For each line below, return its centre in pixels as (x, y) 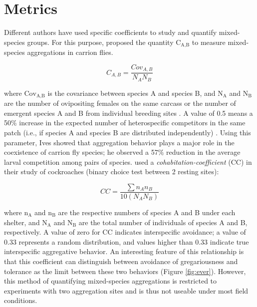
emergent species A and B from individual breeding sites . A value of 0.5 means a (128, 113)
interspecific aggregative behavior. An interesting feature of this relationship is (124, 251)
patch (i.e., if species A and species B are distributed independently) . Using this (128, 132)
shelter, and (22, 222)
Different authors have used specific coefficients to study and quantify (111, 32)
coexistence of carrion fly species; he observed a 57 (81, 152)
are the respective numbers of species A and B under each (147, 212)
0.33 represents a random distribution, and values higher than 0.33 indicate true (127, 241)
